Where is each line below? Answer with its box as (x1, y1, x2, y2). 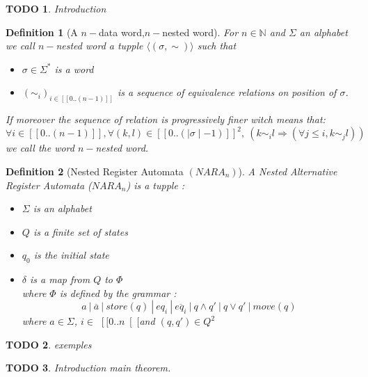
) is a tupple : (126, 177, 185, 192)
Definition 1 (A (6, 24, 78, 39)
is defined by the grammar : (59, 285, 177, 300)
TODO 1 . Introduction (6, 1, 106, 15)
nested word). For (162, 24, 239, 39)
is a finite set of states (33, 224, 128, 239)
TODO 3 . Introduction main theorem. (6, 360, 171, 375)
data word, (99, 24, 145, 39)
